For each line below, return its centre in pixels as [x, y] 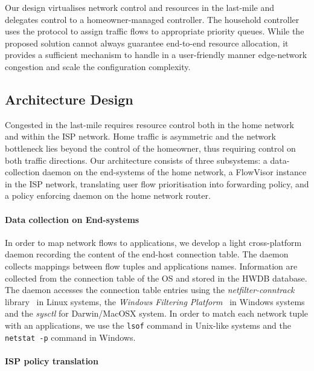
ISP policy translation [52, 360]
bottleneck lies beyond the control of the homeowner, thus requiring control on [150, 148]
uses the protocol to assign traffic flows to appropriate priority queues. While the [155, 31]
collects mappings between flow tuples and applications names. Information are [151, 266]
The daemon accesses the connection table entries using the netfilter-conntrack [150, 290]
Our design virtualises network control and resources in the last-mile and [139, 7]
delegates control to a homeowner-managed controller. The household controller [152, 19]
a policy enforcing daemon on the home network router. [108, 195]
